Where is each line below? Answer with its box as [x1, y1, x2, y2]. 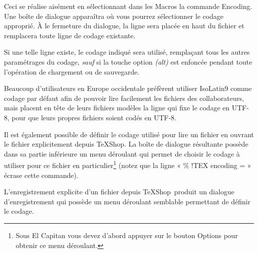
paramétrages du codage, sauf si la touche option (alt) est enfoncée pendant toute [4, 56, 253, 67]
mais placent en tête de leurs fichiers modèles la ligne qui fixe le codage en [4, 102, 230, 113]
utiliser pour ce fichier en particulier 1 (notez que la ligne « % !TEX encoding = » [4, 159, 252, 170]
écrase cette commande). [4, 169, 79, 180]
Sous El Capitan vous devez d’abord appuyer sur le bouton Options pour [15, 230, 238, 240]
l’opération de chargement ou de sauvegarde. [4, 66, 139, 77]
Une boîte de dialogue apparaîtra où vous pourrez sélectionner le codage [4, 10, 224, 21]
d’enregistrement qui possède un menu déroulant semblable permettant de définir [4, 196, 251, 206]
